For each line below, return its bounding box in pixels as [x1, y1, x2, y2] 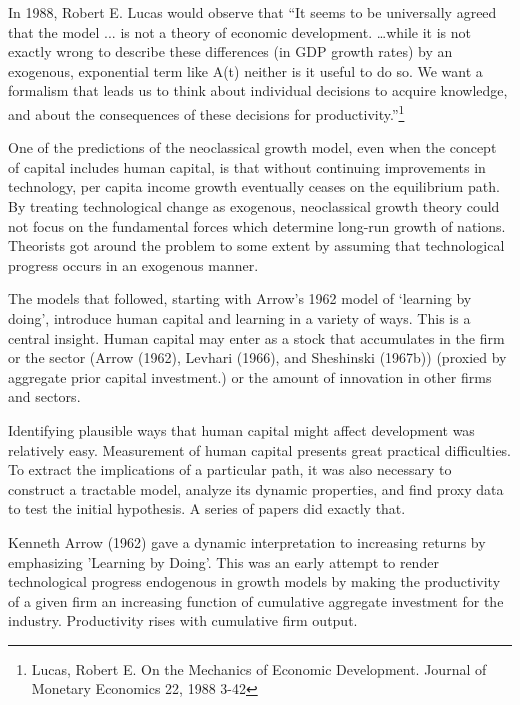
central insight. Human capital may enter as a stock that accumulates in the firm [8, 327, 505, 348]
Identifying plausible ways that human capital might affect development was [8, 419, 475, 440]
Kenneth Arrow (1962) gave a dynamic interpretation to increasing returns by [8, 531, 486, 552]
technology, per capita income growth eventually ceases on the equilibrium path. [8, 176, 500, 197]
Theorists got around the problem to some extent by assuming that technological [8, 235, 505, 256]
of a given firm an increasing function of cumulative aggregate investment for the [8, 590, 504, 611]
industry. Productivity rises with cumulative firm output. [8, 610, 358, 631]
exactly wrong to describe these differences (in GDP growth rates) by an [8, 41, 453, 62]
